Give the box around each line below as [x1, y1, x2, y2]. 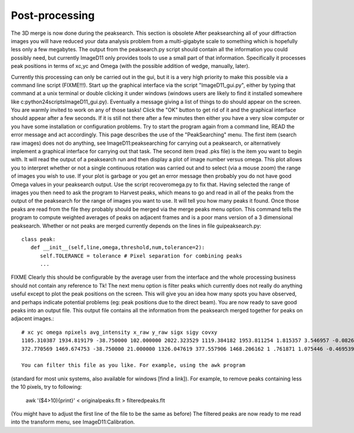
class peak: [21, 236, 56, 242]
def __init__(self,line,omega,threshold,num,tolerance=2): [30, 244, 205, 251]
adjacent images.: [11, 315, 54, 322]
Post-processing [11, 9, 95, 22]
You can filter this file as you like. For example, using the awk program [21, 362, 245, 369]
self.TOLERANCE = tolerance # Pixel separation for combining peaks [40, 252, 242, 259]
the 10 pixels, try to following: [11, 383, 83, 390]
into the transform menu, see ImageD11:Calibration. [11, 418, 135, 425]
